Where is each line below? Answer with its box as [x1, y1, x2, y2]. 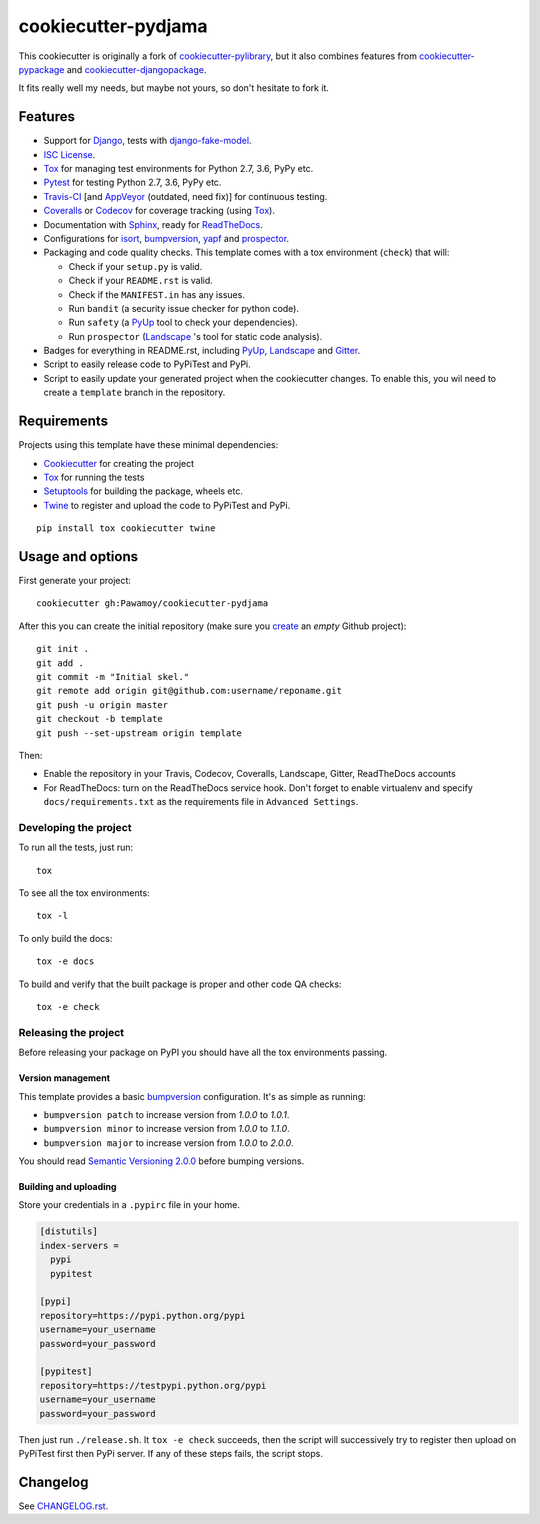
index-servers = [39, 1240, 120, 1251]
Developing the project [18, 820, 132, 834]
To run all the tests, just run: [18, 841, 134, 854]
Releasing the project [18, 1025, 125, 1039]
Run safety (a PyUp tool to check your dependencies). [68, 316, 299, 329]
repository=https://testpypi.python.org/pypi [39, 1380, 267, 1391]
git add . [36, 657, 84, 669]
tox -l [36, 910, 69, 922]
